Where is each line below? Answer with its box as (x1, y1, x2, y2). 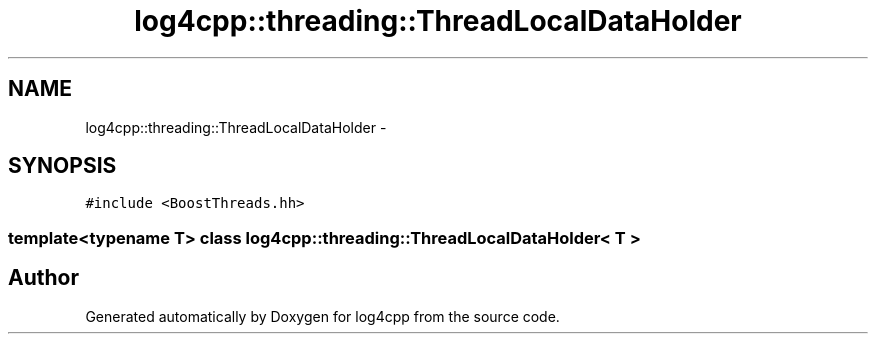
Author (8, 265, 79, 291)
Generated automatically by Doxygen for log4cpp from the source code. (85, 307, 560, 325)
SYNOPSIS (8, 153, 117, 179)
